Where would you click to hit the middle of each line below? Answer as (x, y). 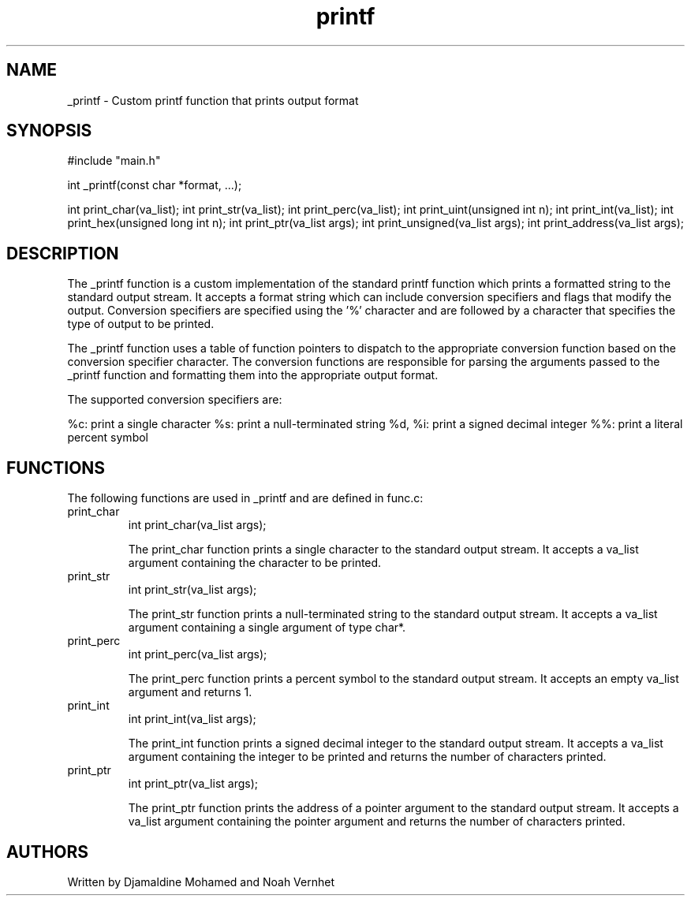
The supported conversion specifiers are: (175, 400)
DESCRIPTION (63, 253)
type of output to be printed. (141, 324)
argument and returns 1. (190, 692)
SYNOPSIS (49, 131)
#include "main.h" (114, 161)
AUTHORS (48, 852)
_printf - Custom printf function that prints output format (213, 100)
